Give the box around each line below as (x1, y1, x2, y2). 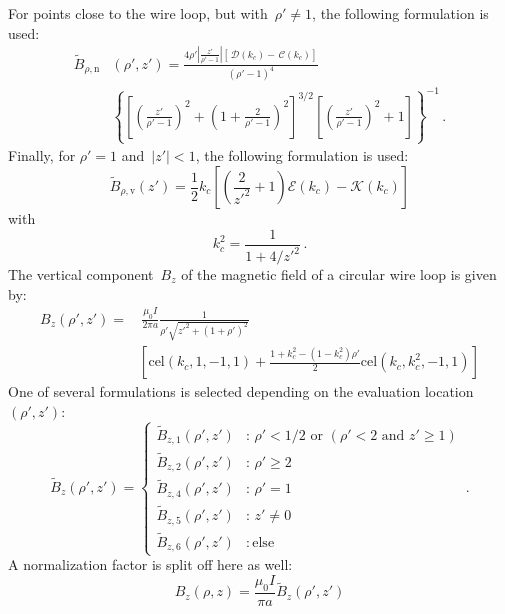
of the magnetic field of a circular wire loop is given (181, 264, 497, 285)
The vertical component (8, 264, 154, 285)
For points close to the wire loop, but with (8, 3, 268, 23)
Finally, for (8, 145, 76, 166)
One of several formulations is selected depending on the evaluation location (8, 381, 474, 402)
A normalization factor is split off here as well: (8, 554, 293, 575)
